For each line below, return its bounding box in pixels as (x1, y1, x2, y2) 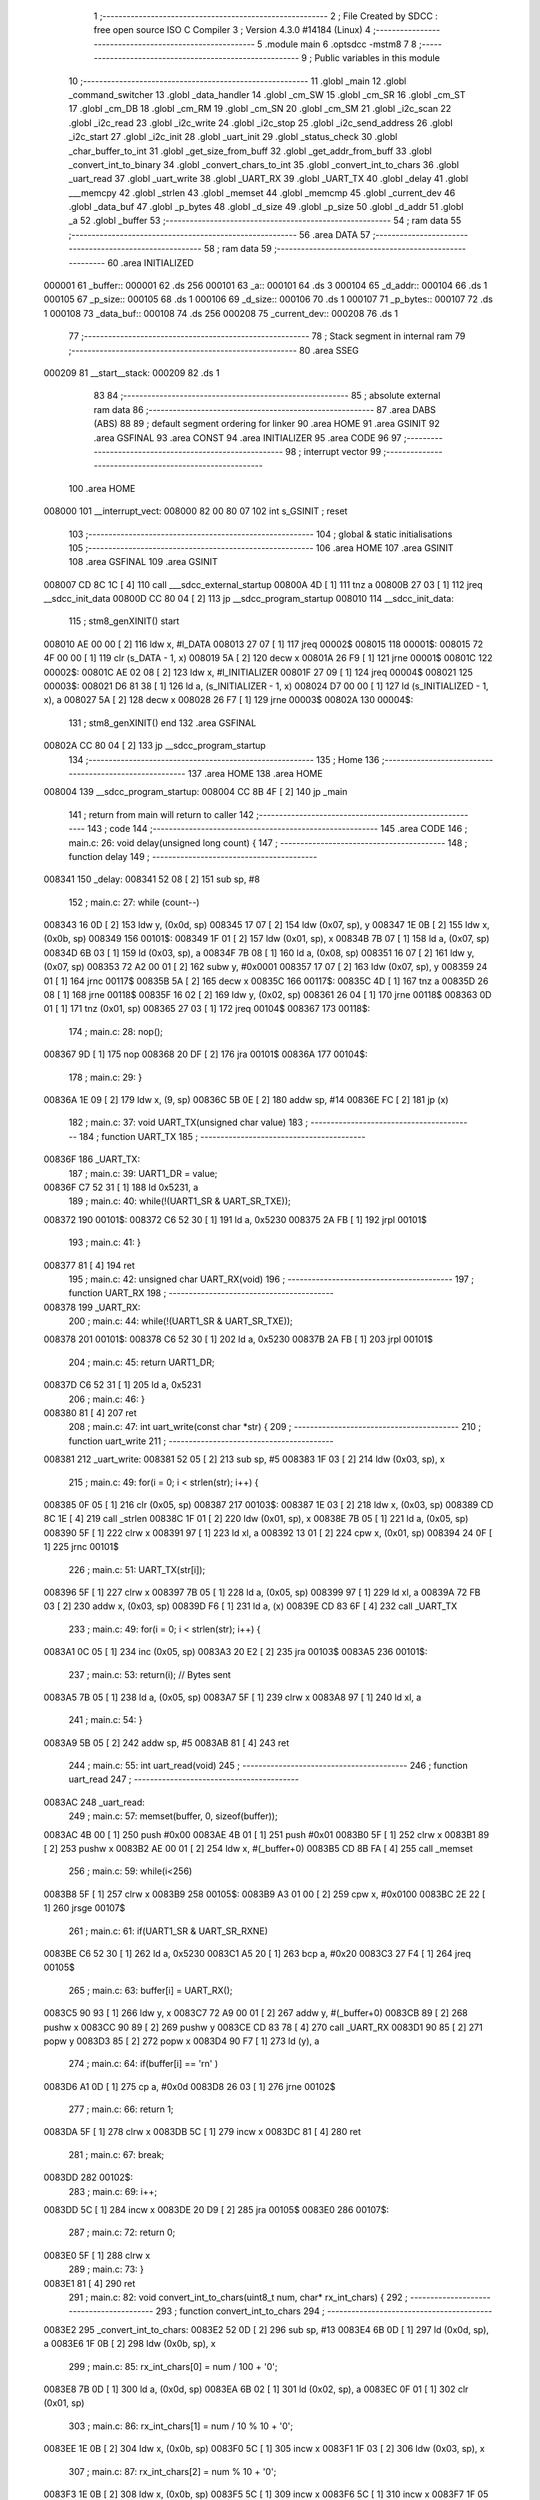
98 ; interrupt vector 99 (285, 445, 382, 457)
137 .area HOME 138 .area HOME (187, 767, 324, 779)
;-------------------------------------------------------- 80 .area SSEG (68, 344, 360, 356)
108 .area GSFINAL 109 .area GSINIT (68, 556, 219, 568)
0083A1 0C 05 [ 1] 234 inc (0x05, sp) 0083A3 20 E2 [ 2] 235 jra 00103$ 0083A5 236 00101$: (43, 1646, 428, 1658)
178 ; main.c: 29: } (68, 1071, 143, 1083)
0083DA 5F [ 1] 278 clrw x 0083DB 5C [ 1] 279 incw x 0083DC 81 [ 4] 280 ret (43, 2126, 362, 2138)
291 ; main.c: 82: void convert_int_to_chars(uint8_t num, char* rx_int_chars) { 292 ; (68, 2291, 409, 2303)
